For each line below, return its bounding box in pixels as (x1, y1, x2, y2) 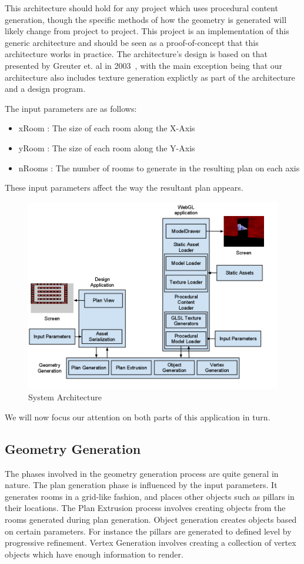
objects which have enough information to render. (5, 548, 183, 560)
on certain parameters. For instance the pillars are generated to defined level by (5, 525, 292, 537)
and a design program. (5, 82, 86, 95)
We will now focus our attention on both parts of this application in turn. (5, 410, 270, 423)
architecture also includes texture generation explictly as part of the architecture (5, 71, 295, 83)
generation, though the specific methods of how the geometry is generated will (5, 13, 287, 25)
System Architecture (28, 391, 102, 403)
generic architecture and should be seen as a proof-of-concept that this (5, 36, 259, 48)
